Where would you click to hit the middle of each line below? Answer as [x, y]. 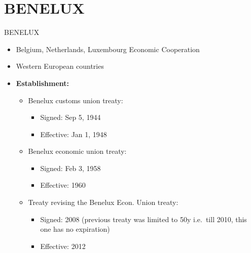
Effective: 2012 [63, 246]
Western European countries [60, 66]
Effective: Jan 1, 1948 [74, 134]
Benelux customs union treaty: [76, 100]
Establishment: [43, 83]
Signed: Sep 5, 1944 [70, 117]
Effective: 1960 [63, 185]
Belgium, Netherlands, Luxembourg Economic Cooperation [108, 49]
